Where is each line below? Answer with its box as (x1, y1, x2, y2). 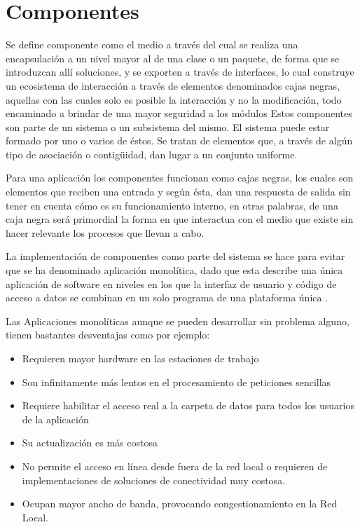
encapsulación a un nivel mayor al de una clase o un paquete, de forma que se (6, 50, 340, 65)
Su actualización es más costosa (22, 435, 158, 450)
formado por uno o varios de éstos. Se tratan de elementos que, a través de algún (6, 133, 353, 148)
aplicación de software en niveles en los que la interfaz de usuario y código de (6, 276, 337, 291)
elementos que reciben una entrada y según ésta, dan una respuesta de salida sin (6, 184, 351, 199)
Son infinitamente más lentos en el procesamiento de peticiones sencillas (22, 374, 331, 389)
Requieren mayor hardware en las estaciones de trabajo (22, 351, 259, 365)
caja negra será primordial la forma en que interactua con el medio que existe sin (6, 212, 354, 226)
